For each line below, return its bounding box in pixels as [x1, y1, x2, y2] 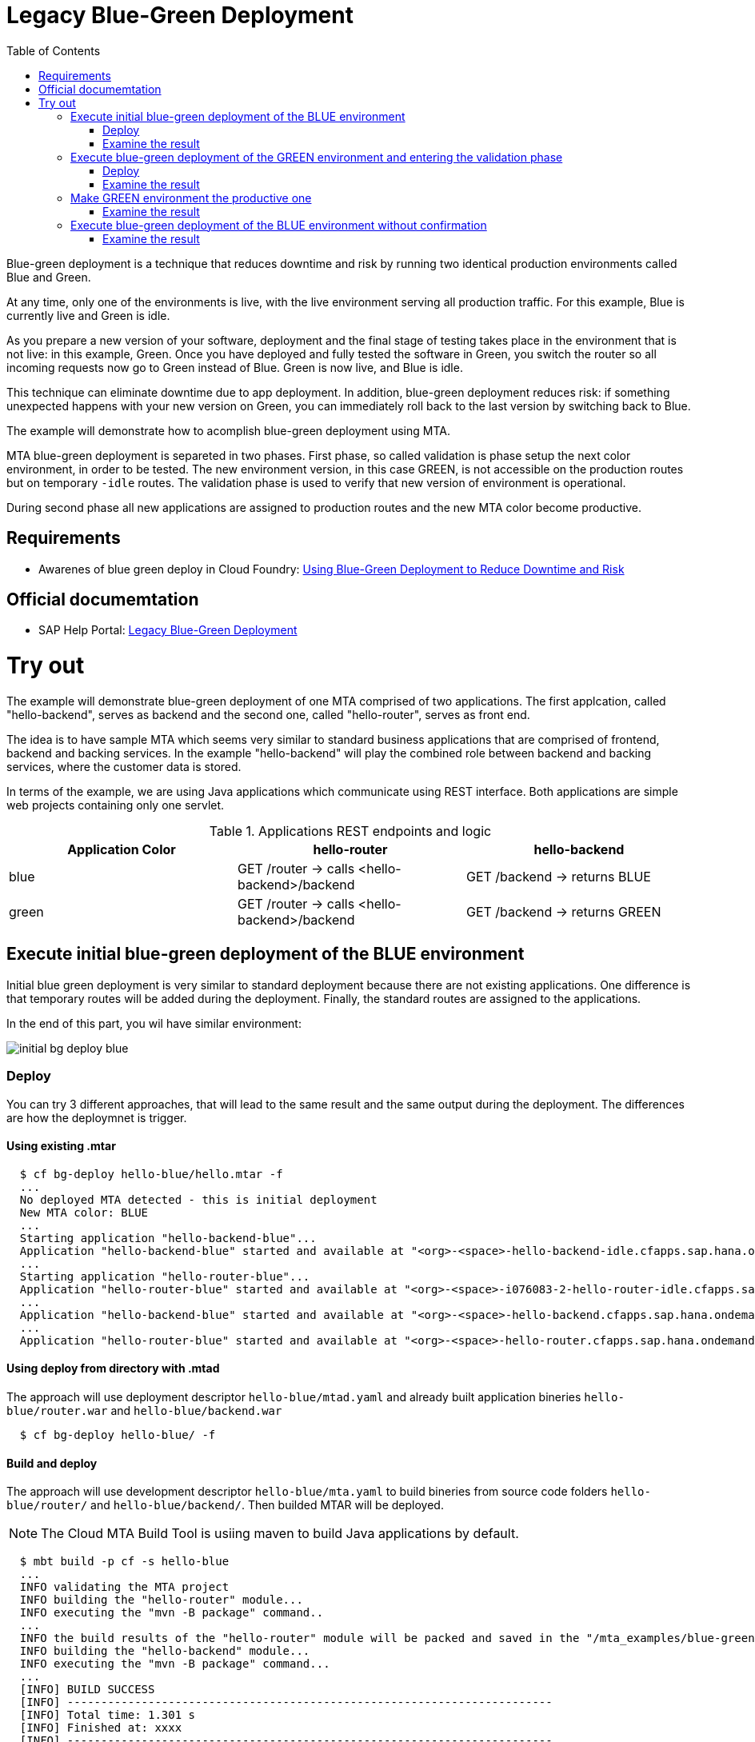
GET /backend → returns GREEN [465, 903, 661, 920]
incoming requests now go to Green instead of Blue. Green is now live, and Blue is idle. [6, 360, 463, 374]
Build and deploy [6, 1456, 98, 1470]
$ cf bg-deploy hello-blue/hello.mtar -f [19, 1167, 283, 1181]
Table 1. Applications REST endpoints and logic [209, 822, 492, 839]
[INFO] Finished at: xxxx [19, 1721, 182, 1735]
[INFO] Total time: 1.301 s [19, 1708, 196, 1722]
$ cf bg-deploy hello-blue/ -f [19, 1428, 216, 1441]
